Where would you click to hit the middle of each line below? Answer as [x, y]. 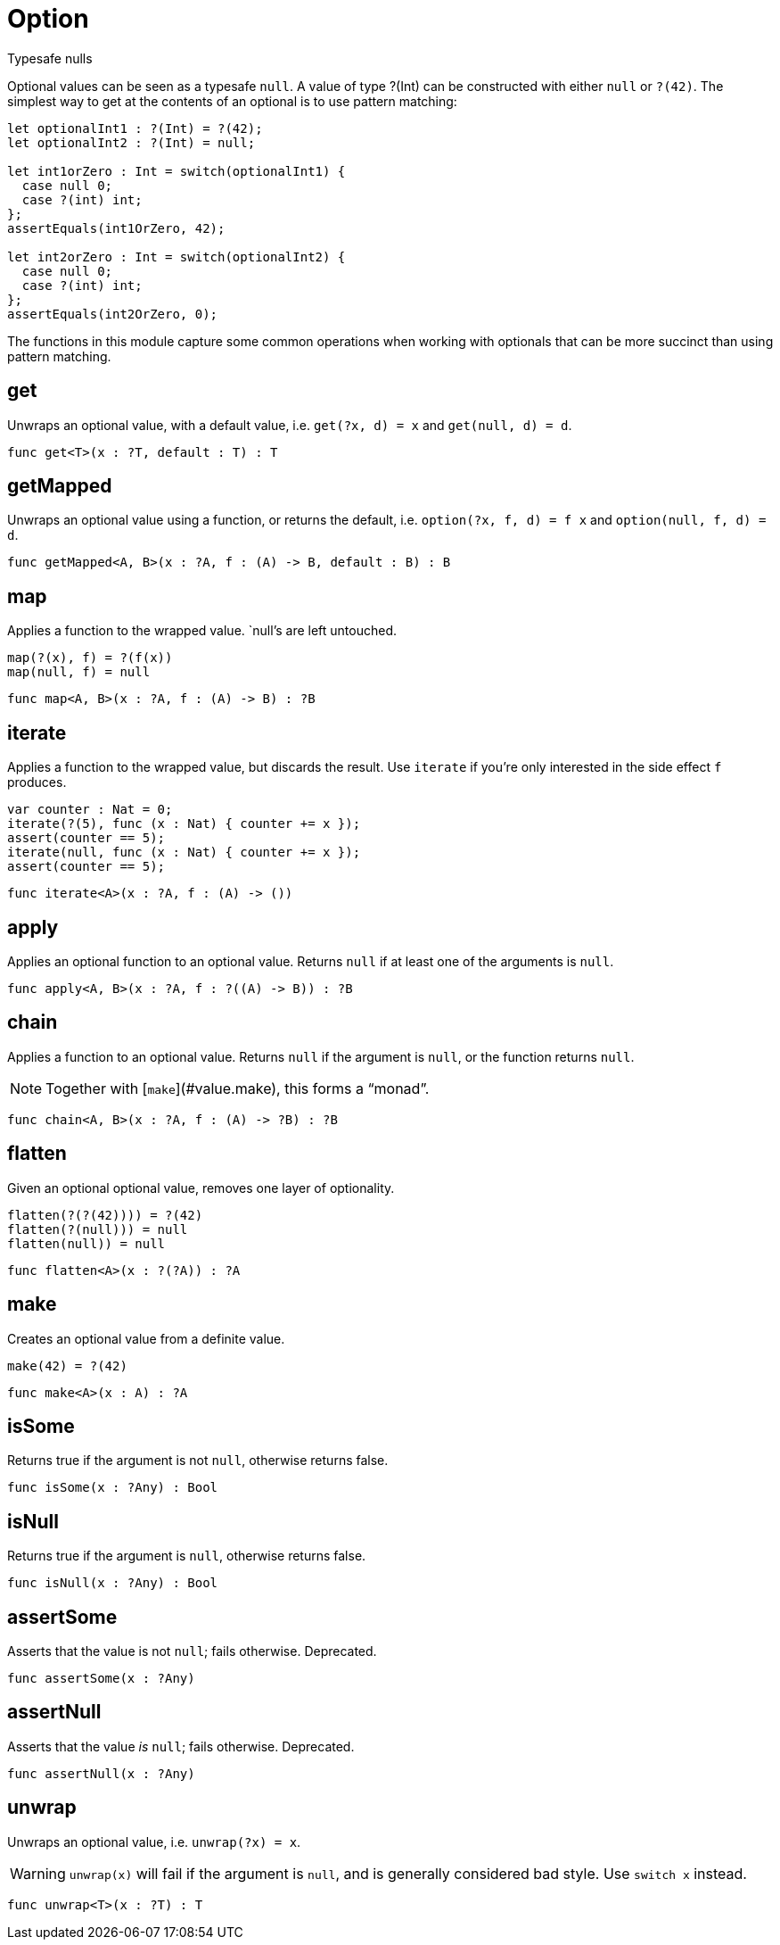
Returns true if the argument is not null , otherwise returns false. [198, 1461]
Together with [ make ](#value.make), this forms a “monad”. [238, 1088]
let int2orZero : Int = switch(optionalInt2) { [177, 257]
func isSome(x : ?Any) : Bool [113, 1488]
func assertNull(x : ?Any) [101, 1773]
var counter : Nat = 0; [90, 810]
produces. [37, 782]
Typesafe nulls [50, 58]
